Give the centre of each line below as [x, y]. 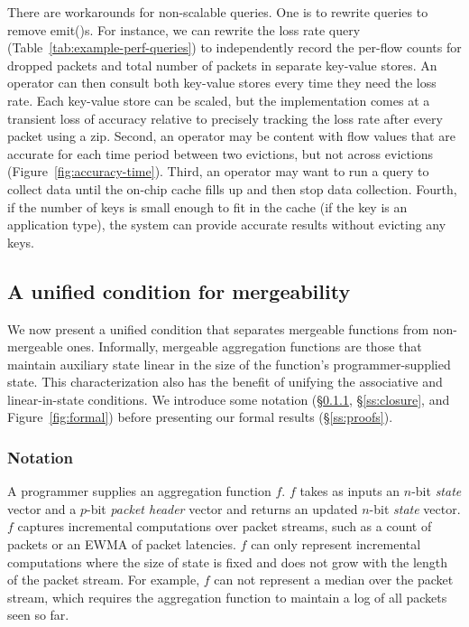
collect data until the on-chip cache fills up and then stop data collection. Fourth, [232, 188]
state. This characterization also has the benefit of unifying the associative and [225, 382]
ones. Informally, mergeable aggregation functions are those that [244, 346]
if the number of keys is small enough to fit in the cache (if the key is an [207, 206]
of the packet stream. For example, [104, 580]
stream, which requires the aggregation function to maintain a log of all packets [227, 597]
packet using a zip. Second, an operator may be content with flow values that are [231, 136]
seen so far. [38, 615]
